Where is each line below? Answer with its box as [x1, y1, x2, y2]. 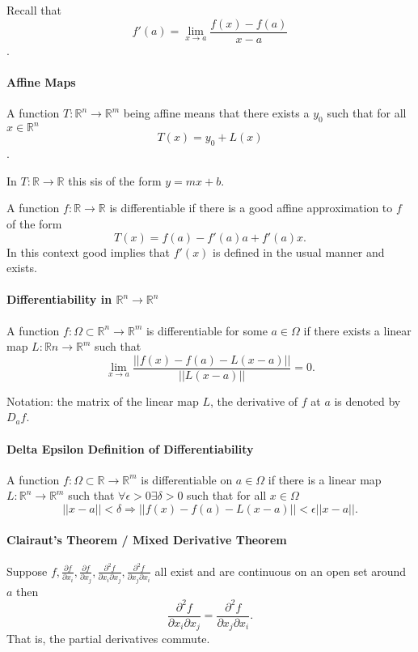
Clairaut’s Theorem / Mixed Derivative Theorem [6, 531, 287, 548]
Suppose [6, 562, 48, 579]
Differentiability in [6, 291, 112, 308]
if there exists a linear [303, 322, 412, 339]
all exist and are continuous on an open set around [154, 562, 407, 579]
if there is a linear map [268, 471, 382, 488]
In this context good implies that [6, 243, 170, 260]
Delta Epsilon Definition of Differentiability [6, 440, 254, 457]
